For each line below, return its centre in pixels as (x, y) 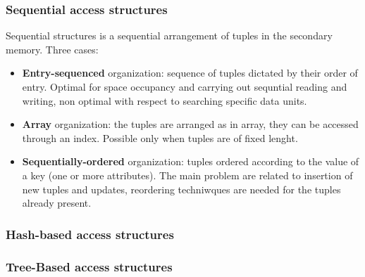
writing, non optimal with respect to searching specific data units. (165, 100)
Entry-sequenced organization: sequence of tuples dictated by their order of (190, 73)
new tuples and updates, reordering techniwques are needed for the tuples (181, 189)
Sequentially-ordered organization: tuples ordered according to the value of (191, 161)
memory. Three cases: (52, 49)
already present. (57, 203)
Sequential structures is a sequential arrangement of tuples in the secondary (169, 36)
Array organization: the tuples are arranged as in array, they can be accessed (190, 124)
